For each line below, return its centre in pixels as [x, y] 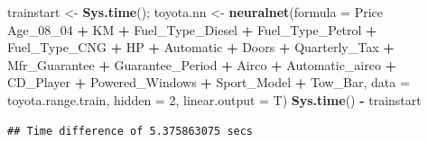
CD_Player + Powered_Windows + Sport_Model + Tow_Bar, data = [209, 82]
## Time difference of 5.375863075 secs [130, 131]
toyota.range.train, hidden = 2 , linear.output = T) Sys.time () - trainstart [214, 99]
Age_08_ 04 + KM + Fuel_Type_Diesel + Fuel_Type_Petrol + [192, 29]
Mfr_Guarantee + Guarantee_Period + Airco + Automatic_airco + [202, 64]
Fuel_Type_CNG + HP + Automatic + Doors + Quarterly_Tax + [201, 47]
